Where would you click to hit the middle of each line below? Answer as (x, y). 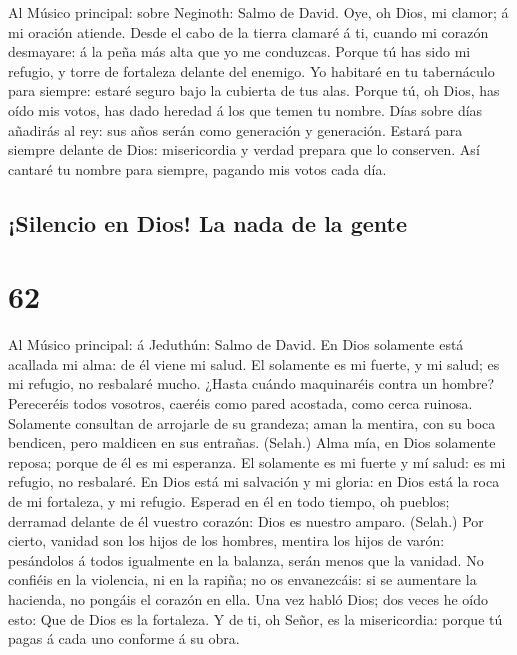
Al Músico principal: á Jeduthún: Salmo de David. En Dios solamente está (236, 344)
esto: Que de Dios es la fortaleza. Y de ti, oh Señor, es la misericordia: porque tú (255, 618)
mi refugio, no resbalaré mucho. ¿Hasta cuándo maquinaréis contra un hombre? (251, 383)
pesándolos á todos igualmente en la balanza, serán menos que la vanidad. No (246, 559)
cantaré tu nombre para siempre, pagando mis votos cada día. (197, 168)
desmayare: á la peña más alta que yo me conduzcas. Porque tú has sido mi (239, 51)
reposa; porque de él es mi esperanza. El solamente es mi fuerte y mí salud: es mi (257, 461)
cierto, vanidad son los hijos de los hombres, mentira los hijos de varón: (226, 540)
